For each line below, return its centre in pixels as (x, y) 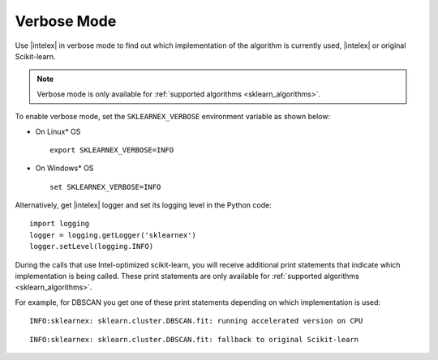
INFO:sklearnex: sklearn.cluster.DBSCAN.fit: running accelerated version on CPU (196, 321)
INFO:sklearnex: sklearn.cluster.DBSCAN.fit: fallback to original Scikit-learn (194, 339)
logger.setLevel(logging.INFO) (92, 246)
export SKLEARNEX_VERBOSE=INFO (112, 150)
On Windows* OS (64, 168)
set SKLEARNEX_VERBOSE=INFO (105, 187)
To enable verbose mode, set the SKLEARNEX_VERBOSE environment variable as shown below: (173, 117)
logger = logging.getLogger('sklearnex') (113, 235)
